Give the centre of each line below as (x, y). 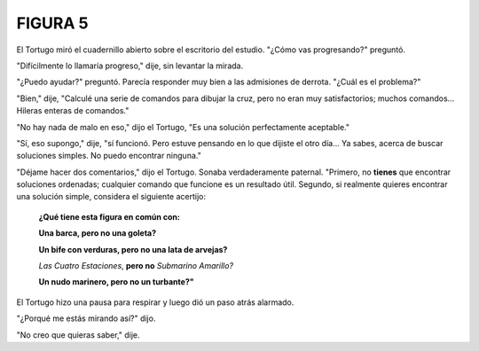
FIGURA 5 (52, 23)
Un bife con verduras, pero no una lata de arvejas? (133, 249)
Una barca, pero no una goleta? (98, 233)
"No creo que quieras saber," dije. (79, 335)
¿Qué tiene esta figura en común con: (110, 216)
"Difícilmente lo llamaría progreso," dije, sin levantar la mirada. (130, 66)
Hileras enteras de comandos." (73, 111)
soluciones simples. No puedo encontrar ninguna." (109, 156)
